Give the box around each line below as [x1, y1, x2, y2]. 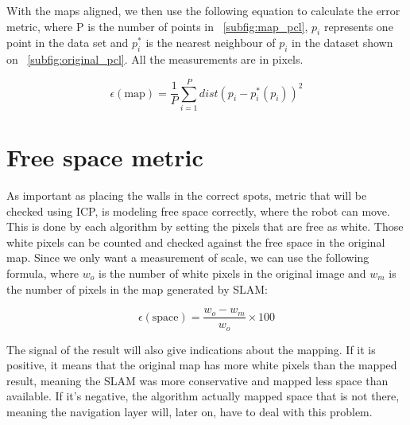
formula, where [6, 265, 79, 281]
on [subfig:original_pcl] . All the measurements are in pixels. [6, 51, 304, 68]
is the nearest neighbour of [145, 34, 276, 51]
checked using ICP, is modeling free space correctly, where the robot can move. [6, 202, 390, 219]
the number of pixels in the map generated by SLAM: [6, 280, 268, 297]
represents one [323, 18, 393, 34]
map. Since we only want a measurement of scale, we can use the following [6, 249, 369, 266]
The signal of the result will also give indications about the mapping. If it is [6, 341, 376, 357]
